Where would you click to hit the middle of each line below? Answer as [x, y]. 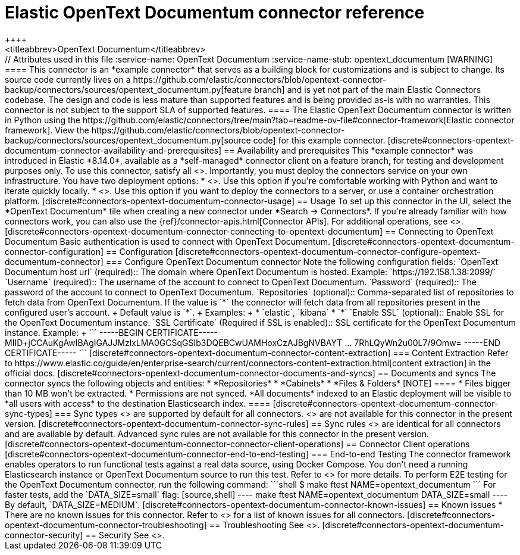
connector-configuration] [54, 251]
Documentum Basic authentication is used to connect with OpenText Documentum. [167, 241]
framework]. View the [47, 130]
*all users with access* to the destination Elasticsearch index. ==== [138, 403]
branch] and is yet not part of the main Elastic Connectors [368, 89]
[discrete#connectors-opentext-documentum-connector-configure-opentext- [328, 251]
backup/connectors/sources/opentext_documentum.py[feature [129, 89]
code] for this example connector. [319, 140]
